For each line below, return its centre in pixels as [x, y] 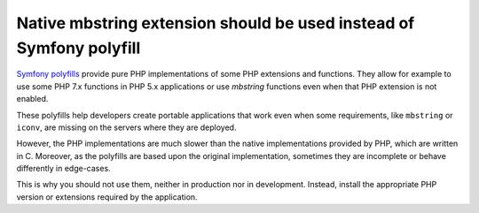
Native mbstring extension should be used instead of [216, 23]
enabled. [32, 99]
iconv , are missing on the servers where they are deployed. [126, 127]
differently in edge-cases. [63, 169]
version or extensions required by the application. [107, 197]
